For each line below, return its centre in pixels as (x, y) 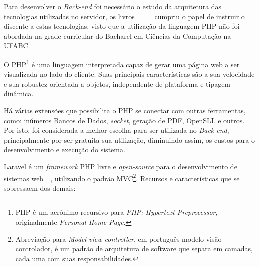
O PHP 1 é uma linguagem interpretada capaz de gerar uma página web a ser (122, 63)
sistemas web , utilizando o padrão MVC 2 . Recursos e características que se (122, 177)
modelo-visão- (203, 239)
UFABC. (17, 46)
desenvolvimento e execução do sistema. (65, 150)
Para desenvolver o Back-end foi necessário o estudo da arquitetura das (113, 6)
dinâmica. (19, 94)
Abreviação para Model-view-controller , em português (98, 239)
